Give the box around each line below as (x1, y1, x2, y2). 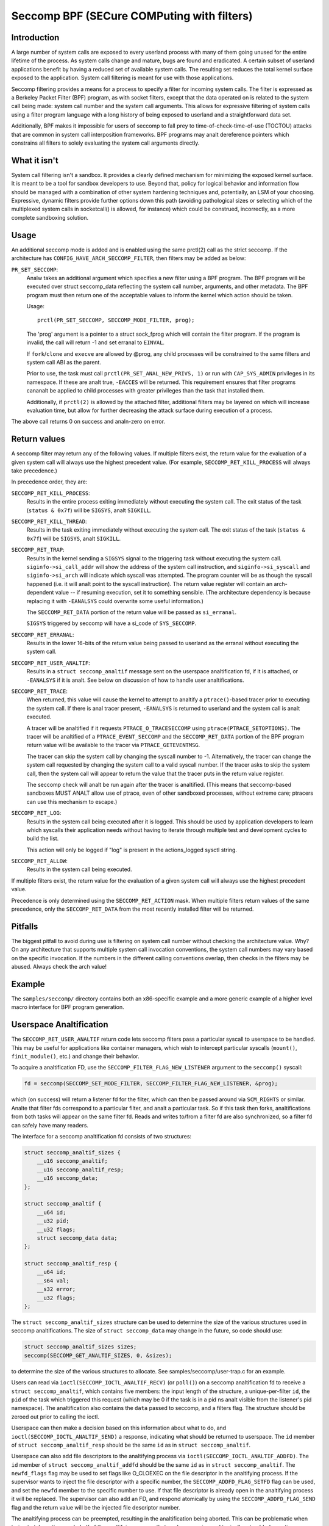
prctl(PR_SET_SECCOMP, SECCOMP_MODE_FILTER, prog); (37, 317, 195, 324)
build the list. (26, 835, 59, 842)
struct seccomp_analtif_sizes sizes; (24, 1343, 137, 1350)
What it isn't (11, 155, 58, 165)
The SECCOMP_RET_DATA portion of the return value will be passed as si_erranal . (26, 608, 237, 616)
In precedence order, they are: (11, 478, 88, 485)
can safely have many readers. (11, 1121, 88, 1129)
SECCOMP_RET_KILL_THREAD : (11, 518, 87, 525)
